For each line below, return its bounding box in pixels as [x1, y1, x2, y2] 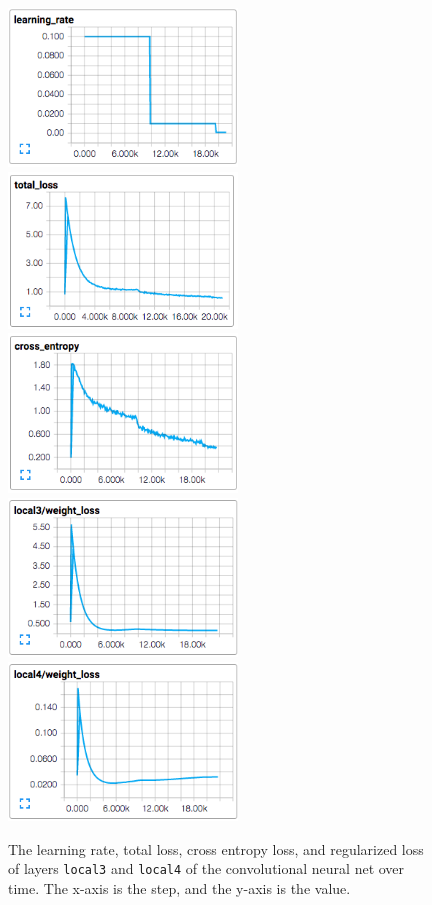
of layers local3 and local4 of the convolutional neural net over [8, 858, 405, 879]
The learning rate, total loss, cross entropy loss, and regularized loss [8, 838, 424, 859]
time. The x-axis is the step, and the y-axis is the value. [8, 878, 351, 899]
